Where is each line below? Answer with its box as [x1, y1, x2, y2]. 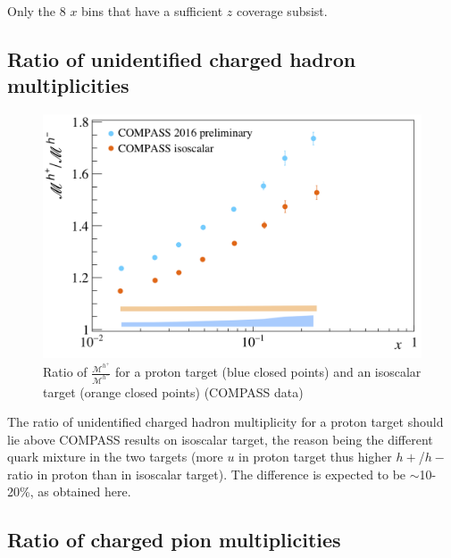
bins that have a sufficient [81, 2, 223, 20]
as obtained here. [38, 482, 131, 501]
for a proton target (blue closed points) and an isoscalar [115, 362, 422, 381]
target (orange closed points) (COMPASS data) [43, 382, 304, 401]
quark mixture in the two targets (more [7, 447, 223, 466]
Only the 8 [7, 2, 66, 20]
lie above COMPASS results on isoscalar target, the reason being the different [7, 429, 433, 448]
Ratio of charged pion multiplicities [7, 526, 341, 554]
